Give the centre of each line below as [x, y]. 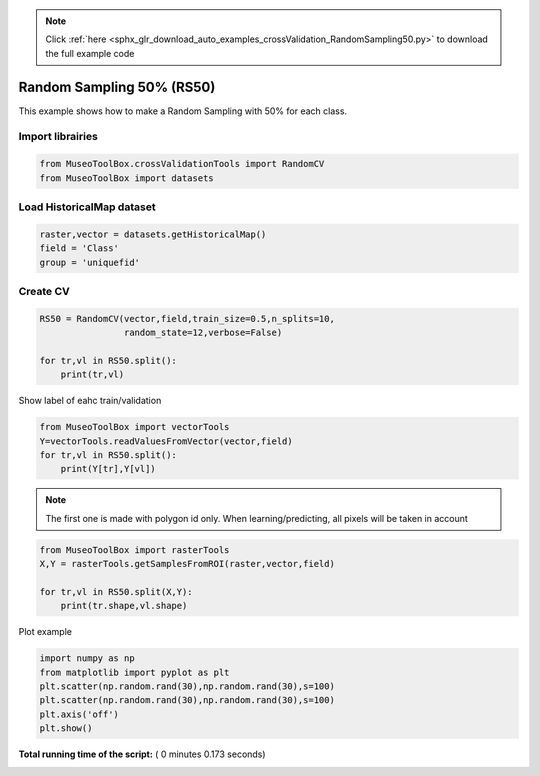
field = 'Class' [79, 248]
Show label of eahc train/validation [90, 401]
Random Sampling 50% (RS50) [117, 86]
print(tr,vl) [92, 374]
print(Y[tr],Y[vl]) [108, 469]
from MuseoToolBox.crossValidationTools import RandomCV [182, 164]
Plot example [45, 632]
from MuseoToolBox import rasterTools [134, 549]
